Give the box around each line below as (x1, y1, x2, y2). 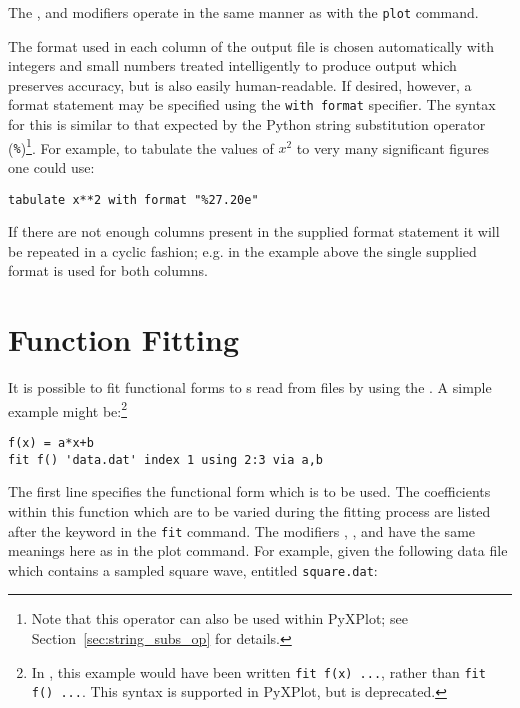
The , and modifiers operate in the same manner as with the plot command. (8, 2, 479, 22)
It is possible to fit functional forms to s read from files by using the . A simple (8, 377, 492, 398)
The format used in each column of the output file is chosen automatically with (8, 35, 494, 56)
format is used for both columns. (8, 260, 208, 281)
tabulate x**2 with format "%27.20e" (8, 192, 259, 207)
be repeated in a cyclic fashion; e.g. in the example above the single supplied (8, 240, 477, 261)
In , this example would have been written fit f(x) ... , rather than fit (31, 661, 486, 682)
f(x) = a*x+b (8, 436, 94, 450)
